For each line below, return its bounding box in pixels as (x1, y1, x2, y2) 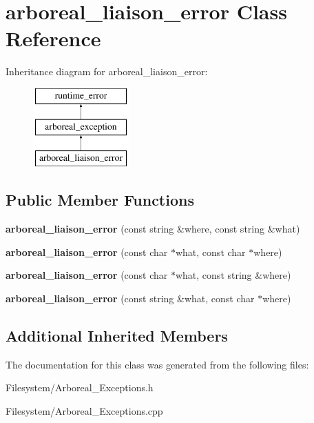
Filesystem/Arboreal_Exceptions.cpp (6, 403, 163, 417)
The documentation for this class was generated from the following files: (6, 357, 309, 371)
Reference (6, 24, 101, 52)
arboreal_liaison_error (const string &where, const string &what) (6, 222, 300, 236)
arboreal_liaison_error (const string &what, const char (6, 291, 255, 305)
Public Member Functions (6, 189, 194, 210)
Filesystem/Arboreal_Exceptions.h (6, 380, 154, 395)
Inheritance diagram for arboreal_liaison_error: (6, 64, 208, 79)
